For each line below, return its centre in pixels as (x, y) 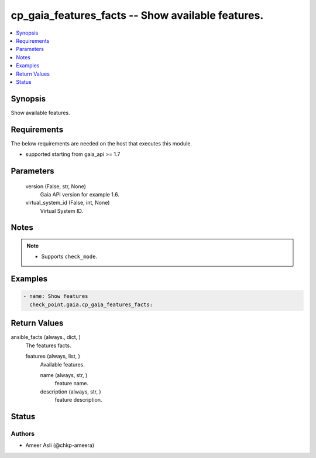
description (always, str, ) (71, 391)
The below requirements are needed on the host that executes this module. (102, 143)
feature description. (78, 400)
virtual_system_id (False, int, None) (68, 203)
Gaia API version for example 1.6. (80, 194)
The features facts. (48, 345)
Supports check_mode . (69, 257)
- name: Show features (56, 296)
